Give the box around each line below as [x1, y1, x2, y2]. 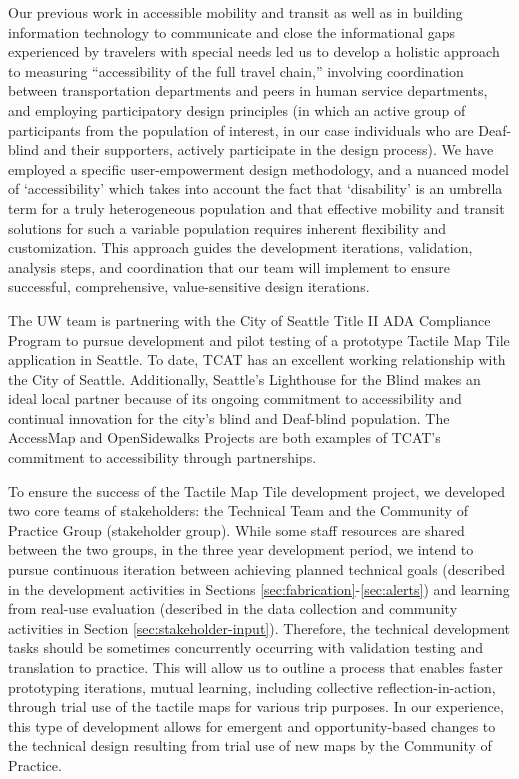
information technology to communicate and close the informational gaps [8, 21, 456, 42]
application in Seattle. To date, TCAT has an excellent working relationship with [8, 349, 506, 370]
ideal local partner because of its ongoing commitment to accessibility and [8, 388, 462, 409]
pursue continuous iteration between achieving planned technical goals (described [8, 559, 506, 580]
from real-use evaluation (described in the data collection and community [8, 598, 458, 619]
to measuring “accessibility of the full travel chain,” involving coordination [8, 60, 464, 81]
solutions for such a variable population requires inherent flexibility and [8, 217, 447, 238]
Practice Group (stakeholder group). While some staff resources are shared [8, 519, 465, 540]
